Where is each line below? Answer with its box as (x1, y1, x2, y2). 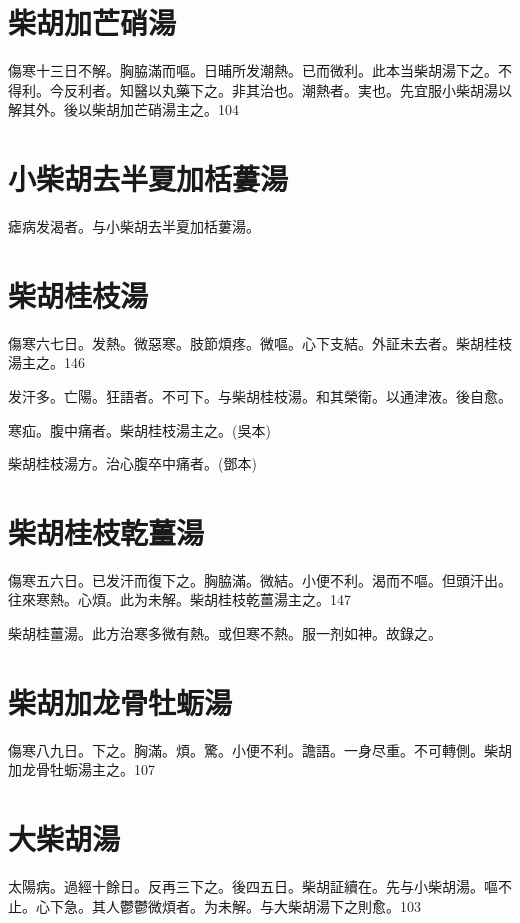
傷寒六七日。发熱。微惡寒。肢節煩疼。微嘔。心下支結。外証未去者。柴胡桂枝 (8, 332, 512, 353)
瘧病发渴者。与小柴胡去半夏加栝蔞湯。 (8, 216, 260, 237)
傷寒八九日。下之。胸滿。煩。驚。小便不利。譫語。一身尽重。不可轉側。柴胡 (8, 739, 512, 760)
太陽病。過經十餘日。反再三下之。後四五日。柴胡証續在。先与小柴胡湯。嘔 (8, 876, 498, 897)
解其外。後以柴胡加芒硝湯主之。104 (8, 99, 239, 120)
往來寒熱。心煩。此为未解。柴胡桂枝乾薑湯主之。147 (8, 589, 351, 610)
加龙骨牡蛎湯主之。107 (8, 759, 155, 780)
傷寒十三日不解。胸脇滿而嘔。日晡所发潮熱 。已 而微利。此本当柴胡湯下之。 (8, 60, 498, 81)
